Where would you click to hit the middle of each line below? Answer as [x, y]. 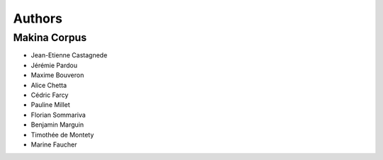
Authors [38, 18]
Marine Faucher [54, 144]
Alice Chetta [49, 85]
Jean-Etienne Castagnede [69, 55]
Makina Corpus [50, 38]
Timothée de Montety [62, 135]
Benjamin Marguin [57, 125]
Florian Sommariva [59, 115]
